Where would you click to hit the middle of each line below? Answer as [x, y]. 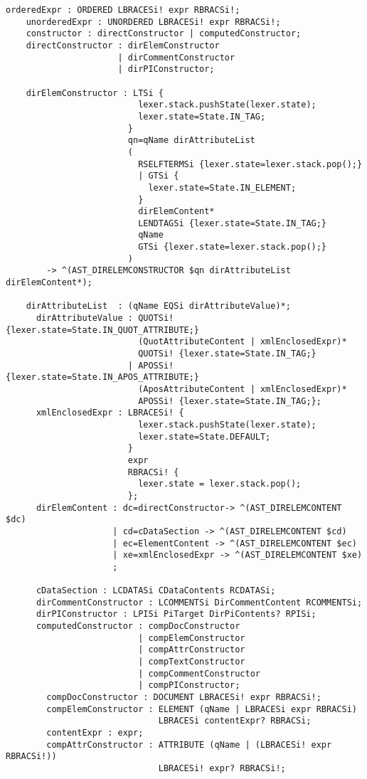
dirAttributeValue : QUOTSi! [105, 318]
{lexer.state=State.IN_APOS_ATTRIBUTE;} [103, 377]
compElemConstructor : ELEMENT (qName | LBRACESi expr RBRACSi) [202, 709]
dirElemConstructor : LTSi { [95, 93]
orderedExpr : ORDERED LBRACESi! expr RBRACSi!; [123, 10]
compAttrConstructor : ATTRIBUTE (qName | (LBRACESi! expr [189, 744]
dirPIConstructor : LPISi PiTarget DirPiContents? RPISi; [176, 614]
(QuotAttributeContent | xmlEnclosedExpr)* [243, 342]
